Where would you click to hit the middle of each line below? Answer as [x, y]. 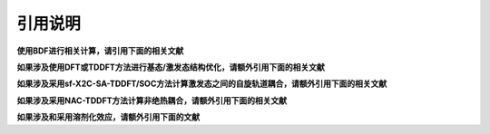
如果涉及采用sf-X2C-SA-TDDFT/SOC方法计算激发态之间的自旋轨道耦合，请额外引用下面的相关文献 [202, 84]
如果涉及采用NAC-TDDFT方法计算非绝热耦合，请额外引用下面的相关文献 [152, 100]
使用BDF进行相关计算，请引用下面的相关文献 [100, 51]
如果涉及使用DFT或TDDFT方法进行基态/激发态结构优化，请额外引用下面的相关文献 [171, 67]
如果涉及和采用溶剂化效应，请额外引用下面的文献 [108, 117]
